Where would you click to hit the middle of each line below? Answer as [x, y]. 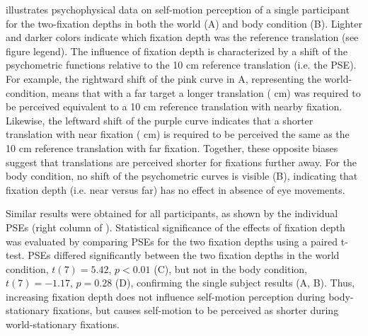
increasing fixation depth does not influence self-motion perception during [166, 296]
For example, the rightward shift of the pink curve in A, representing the [163, 78]
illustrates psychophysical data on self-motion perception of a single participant [178, 9]
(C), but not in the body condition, [230, 268]
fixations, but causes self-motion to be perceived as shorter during [196, 310]
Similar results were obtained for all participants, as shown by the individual [172, 213]
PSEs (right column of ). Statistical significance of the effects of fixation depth [176, 227]
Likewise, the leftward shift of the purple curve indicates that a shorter [160, 120]
